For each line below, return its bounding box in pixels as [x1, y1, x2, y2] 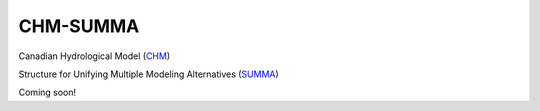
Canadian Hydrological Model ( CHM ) [18, 50, 171, 62]
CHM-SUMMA [18, 15, 140, 37]
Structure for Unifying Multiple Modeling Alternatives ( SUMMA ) [18, 68, 279, 80]
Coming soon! [18, 86, 77, 99]
